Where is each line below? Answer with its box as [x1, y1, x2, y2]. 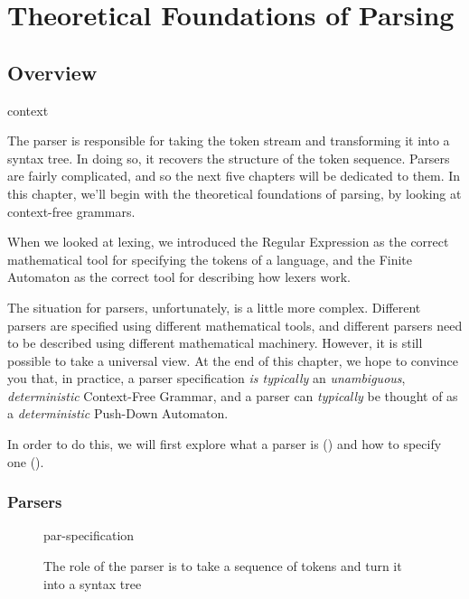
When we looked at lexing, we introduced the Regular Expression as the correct [7, 232, 449, 251]
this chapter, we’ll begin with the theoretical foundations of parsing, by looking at [7, 183, 462, 202]
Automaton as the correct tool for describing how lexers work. [7, 267, 352, 286]
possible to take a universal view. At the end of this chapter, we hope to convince [7, 351, 458, 370]
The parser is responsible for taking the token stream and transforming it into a [7, 131, 450, 150]
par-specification [43, 526, 135, 545]
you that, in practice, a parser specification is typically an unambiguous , [7, 369, 406, 388]
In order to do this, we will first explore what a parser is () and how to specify [7, 435, 442, 454]
